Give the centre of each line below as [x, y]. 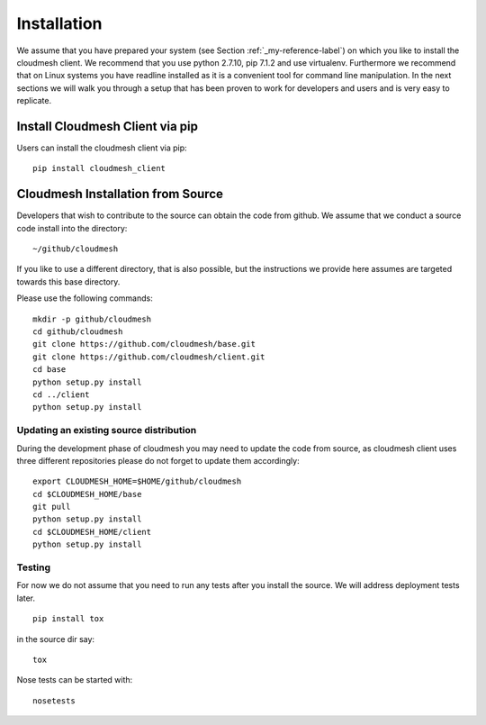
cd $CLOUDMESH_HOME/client [92, 532]
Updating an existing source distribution [107, 430]
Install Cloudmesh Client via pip [107, 126]
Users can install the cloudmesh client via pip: [102, 148]
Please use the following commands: [85, 298]
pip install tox [68, 619]
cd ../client [61, 395]
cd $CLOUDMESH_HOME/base [87, 494]
